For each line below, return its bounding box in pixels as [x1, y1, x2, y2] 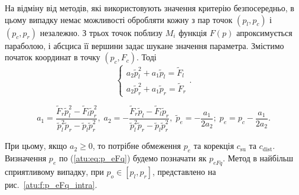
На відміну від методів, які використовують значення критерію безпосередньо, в [5, 2, 294, 14]
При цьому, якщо [5, 139, 67, 152]
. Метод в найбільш [223, 151, 293, 164]
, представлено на [152, 165, 216, 177]
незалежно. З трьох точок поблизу [40, 26, 163, 38]
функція [178, 26, 207, 38]
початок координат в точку [5, 51, 100, 63]
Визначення [5, 151, 47, 164]
